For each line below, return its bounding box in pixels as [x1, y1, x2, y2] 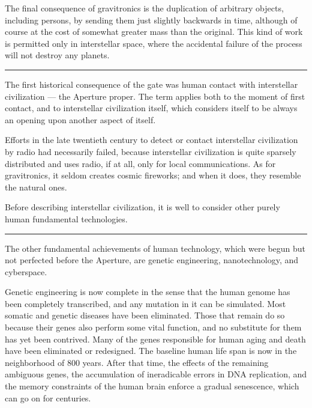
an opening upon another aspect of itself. [5, 113, 156, 126]
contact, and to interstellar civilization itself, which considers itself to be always [5, 102, 298, 114]
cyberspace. [5, 265, 47, 278]
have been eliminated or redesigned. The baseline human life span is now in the [5, 344, 297, 357]
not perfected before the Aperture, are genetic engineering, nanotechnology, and [5, 254, 299, 266]
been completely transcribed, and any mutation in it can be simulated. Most [5, 297, 286, 309]
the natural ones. [5, 180, 67, 193]
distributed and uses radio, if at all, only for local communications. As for [5, 157, 276, 169]
